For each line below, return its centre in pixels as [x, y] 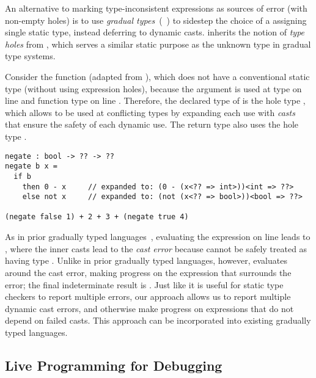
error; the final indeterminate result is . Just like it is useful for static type [144, 284]
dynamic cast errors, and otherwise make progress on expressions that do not [149, 308]
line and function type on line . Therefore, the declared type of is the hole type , [155, 100]
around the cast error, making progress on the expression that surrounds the [148, 272]
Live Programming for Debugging [114, 365]
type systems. [30, 56]
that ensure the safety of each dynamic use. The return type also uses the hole [152, 124]
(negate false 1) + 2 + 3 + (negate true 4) [97, 217]
